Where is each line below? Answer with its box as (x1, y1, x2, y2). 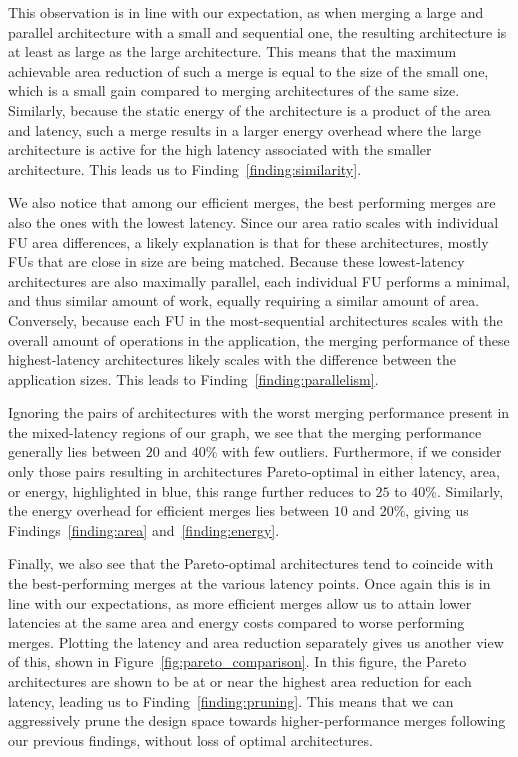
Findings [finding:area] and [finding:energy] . (8, 519, 280, 540)
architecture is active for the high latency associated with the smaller (8, 139, 432, 160)
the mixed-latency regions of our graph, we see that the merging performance (8, 421, 482, 442)
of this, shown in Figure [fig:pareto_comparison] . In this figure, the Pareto (8, 651, 467, 672)
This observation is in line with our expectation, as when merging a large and (8, 2, 484, 22)
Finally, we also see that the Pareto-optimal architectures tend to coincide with (8, 553, 494, 574)
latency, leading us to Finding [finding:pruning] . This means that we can (8, 690, 454, 711)
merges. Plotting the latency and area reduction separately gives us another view (8, 631, 504, 652)
